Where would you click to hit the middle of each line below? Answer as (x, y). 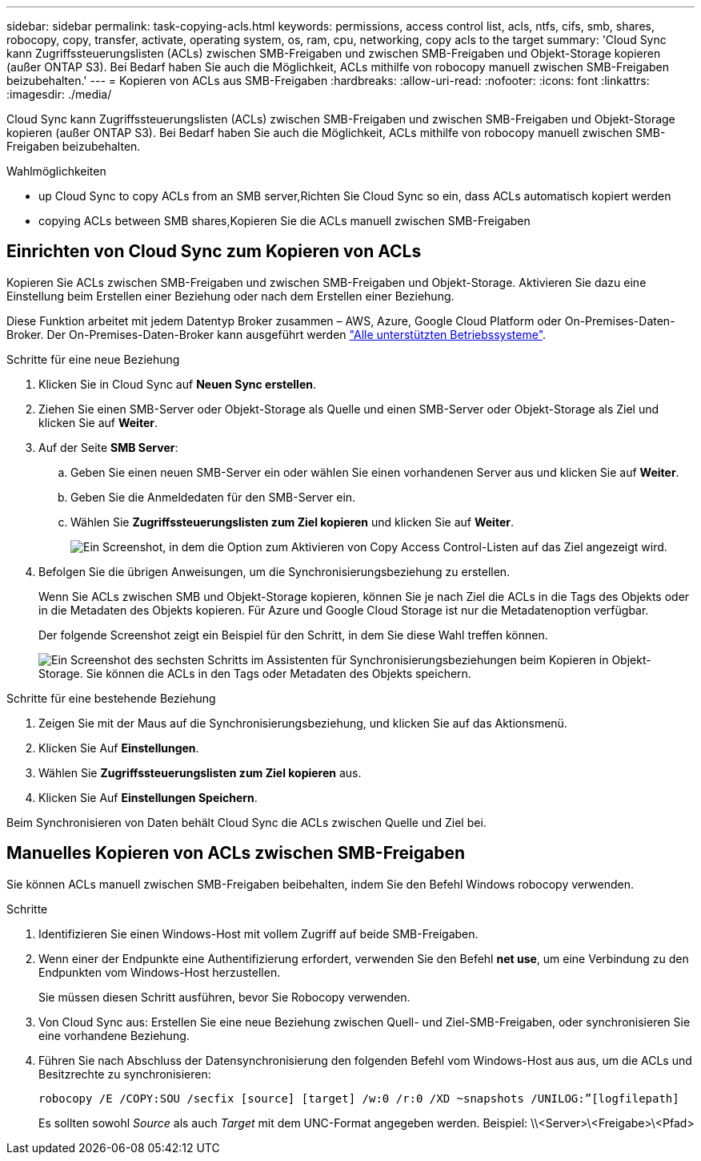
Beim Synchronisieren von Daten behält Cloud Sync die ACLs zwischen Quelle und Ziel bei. (246, 822)
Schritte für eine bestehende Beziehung (111, 698)
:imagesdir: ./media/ (59, 94)
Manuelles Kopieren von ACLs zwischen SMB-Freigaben (236, 853)
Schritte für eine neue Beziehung (93, 359)
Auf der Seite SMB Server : (108, 447)
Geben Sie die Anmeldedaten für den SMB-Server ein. (213, 497)
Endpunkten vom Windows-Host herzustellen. (160, 972)
